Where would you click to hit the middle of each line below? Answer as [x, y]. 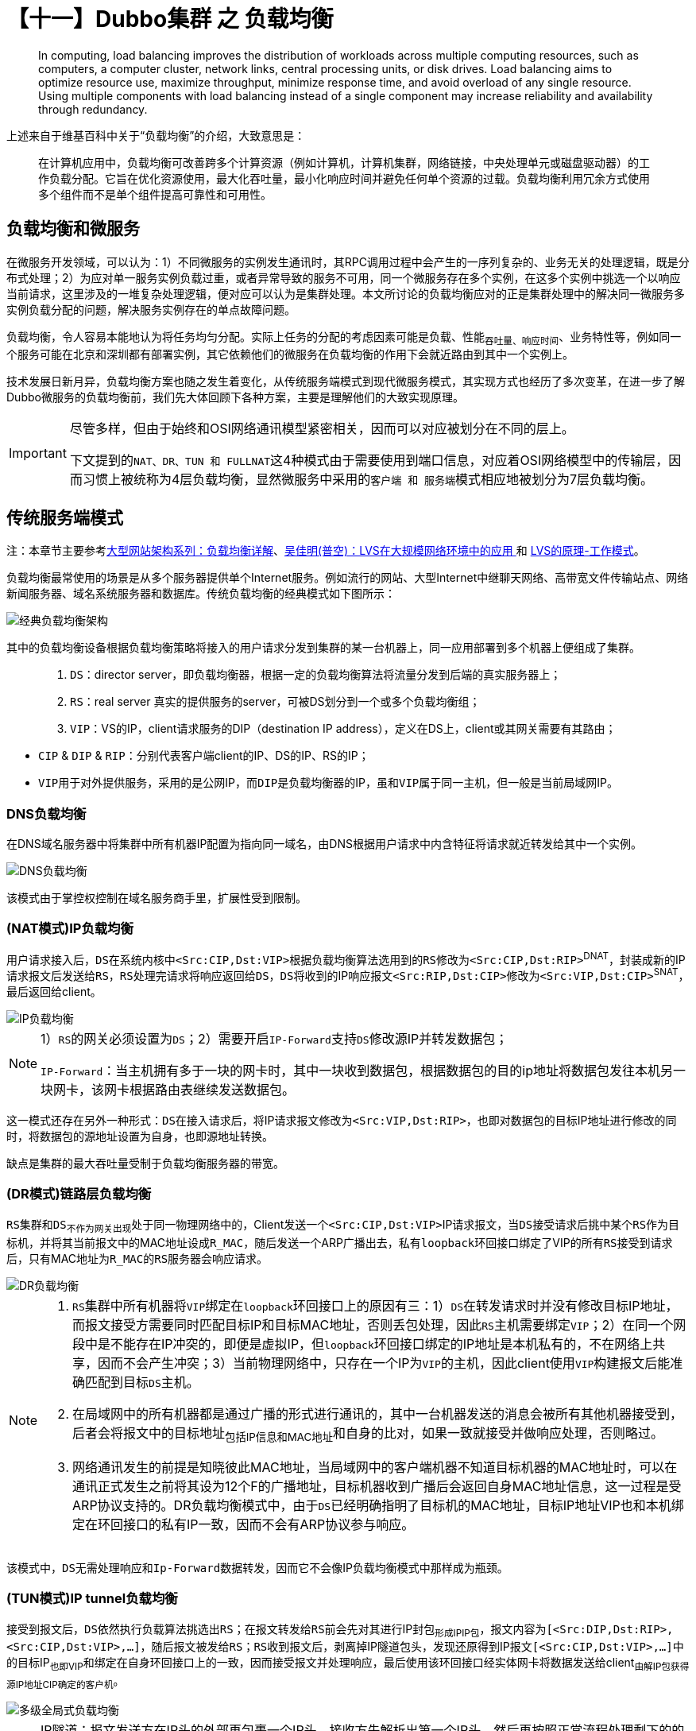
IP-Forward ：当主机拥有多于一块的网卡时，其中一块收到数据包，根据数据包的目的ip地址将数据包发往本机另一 [363, 1071]
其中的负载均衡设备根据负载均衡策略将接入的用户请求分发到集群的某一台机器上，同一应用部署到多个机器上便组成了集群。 [323, 648]
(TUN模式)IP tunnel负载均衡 [92, 1599]
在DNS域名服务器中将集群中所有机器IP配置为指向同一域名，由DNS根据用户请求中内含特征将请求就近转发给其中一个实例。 [324, 843]
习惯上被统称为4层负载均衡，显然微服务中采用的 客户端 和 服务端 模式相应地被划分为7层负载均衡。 [368, 480]
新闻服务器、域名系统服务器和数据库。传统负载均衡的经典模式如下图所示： [201, 594]
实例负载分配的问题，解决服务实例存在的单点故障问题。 [151, 309]
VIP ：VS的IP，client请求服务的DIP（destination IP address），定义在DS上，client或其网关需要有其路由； [343, 729]
